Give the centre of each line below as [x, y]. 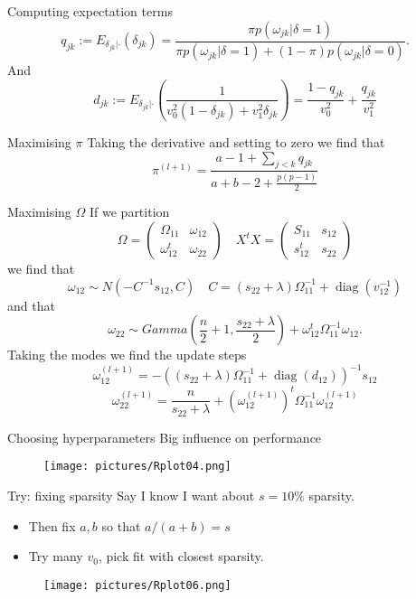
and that [31, 305]
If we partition [130, 212]
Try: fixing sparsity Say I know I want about [131, 496]
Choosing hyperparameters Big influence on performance [165, 437]
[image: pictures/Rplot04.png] [137, 467]
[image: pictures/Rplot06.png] [137, 585]
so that [121, 525]
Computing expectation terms [90, 11]
